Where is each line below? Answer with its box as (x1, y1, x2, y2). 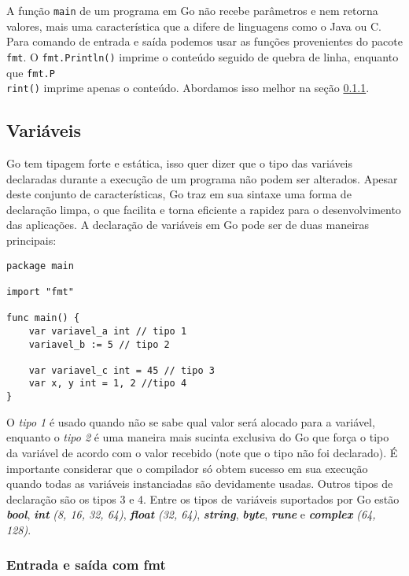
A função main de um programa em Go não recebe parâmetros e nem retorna (6, 2, 378, 18)
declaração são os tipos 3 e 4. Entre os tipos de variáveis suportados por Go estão (6, 490, 400, 507)
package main (6, 260, 74, 271)
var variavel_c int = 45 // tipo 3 (28, 364, 215, 376)
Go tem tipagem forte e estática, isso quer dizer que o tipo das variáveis (6, 155, 353, 172)
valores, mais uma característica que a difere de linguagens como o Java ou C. (6, 17, 381, 34)
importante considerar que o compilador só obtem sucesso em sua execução (6, 460, 368, 476)
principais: (6, 231, 57, 248)
